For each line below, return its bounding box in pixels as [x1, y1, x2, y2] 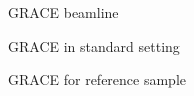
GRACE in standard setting [8, 35, 180, 56]
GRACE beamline [8, 2, 119, 22]
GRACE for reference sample [8, 69, 186, 90]
